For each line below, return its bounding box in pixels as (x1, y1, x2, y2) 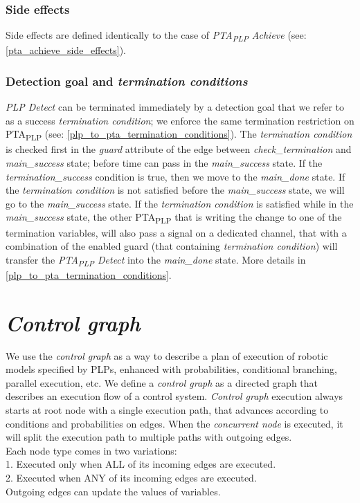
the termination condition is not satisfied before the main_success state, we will (6, 183, 345, 197)
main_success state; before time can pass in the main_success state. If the (6, 156, 323, 170)
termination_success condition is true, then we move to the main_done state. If (6, 169, 345, 183)
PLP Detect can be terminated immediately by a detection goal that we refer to (6, 100, 344, 114)
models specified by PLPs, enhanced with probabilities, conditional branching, (6, 362, 337, 376)
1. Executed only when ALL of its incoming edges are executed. (6, 457, 276, 471)
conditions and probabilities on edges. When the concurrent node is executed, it (6, 416, 343, 430)
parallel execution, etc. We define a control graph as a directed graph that (6, 375, 318, 390)
